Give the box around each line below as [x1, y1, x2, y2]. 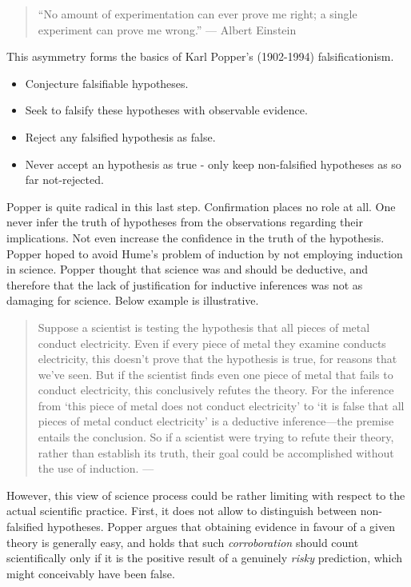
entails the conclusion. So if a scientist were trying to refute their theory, [38, 429, 394, 445]
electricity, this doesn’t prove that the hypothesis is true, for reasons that [38, 350, 397, 367]
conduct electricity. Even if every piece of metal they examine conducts [38, 334, 386, 351]
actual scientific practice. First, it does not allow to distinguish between [6, 502, 357, 519]
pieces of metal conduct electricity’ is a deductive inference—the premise [38, 413, 394, 429]
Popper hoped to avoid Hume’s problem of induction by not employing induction [6, 245, 403, 262]
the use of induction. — [38, 460, 154, 477]
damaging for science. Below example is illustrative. [6, 292, 259, 309]
